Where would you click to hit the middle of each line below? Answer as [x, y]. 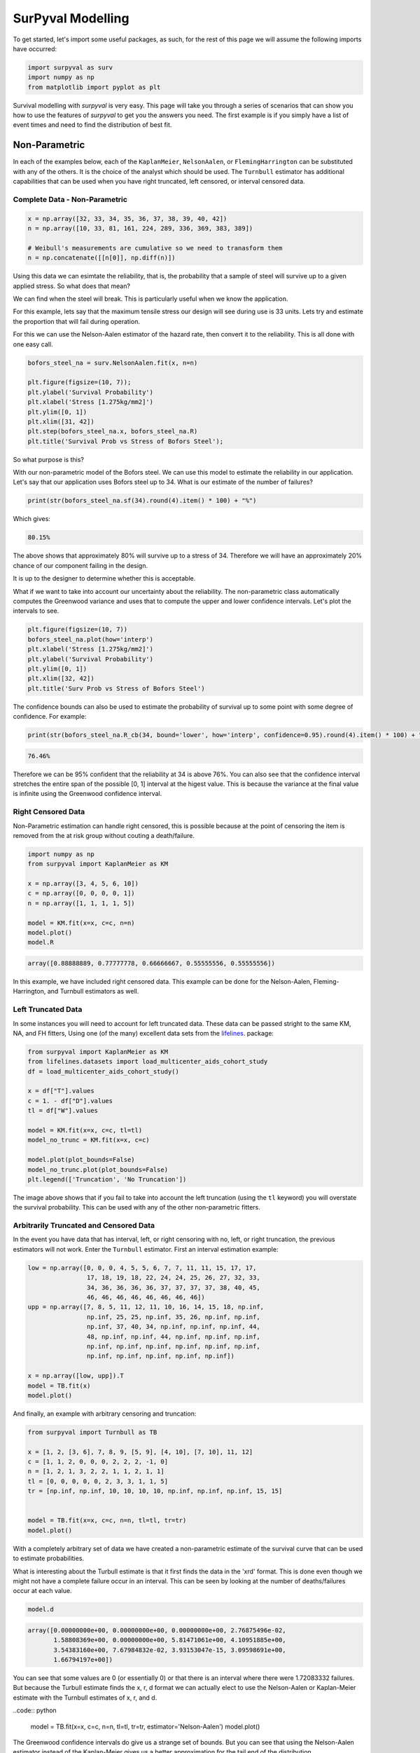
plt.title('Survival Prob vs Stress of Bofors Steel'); [126, 441]
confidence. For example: [50, 717]
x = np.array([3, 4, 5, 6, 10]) [83, 884]
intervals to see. [36, 611]
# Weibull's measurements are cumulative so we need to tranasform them [155, 248]
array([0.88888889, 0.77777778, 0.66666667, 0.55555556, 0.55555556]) [152, 963]
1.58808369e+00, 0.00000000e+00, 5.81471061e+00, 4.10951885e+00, [170, 1640]
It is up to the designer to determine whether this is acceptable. [104, 578]
